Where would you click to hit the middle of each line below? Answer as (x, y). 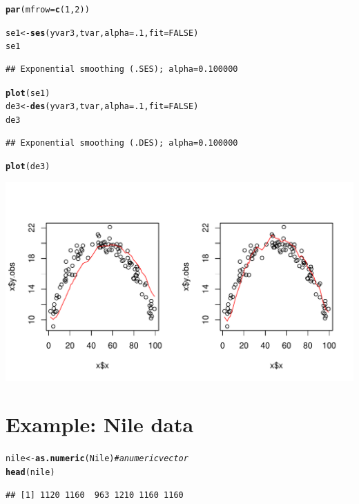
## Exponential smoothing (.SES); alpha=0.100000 (122, 69)
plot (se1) (28, 93)
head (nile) (30, 473)
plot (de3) (28, 167)
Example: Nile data (100, 424)
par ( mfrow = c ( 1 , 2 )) (48, 10)
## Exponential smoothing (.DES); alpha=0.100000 (122, 143)
